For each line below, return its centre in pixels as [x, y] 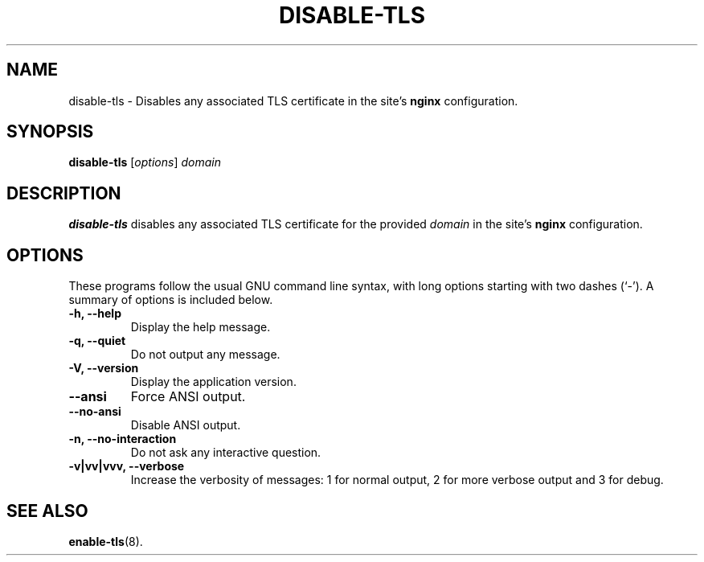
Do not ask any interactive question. [226, 453]
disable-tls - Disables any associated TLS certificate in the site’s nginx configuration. [293, 101]
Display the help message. [201, 327]
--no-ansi [95, 412]
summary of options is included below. [171, 300]
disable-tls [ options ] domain [145, 162]
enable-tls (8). [106, 541]
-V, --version [104, 368]
